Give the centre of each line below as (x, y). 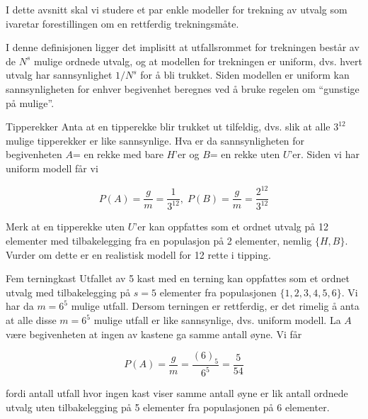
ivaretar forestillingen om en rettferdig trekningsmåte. (122, 23)
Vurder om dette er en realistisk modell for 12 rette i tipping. (138, 254)
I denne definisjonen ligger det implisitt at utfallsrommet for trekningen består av (183, 47)
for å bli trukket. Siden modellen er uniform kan (245, 75)
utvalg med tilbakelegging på (68, 292)
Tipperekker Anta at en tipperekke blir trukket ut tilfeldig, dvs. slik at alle (168, 127)
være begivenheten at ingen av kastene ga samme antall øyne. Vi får (154, 334)
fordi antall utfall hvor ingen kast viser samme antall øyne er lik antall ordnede (177, 393)
